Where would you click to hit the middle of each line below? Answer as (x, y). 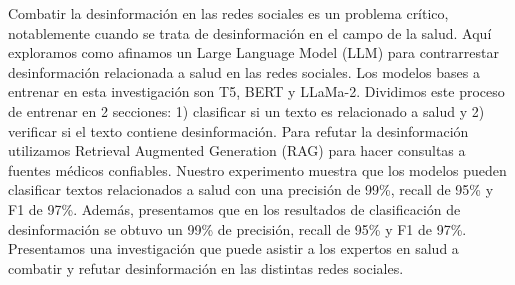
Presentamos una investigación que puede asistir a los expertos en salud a (233, 248)
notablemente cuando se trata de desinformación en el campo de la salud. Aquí (250, 32)
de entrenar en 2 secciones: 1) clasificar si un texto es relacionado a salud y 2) (246, 110)
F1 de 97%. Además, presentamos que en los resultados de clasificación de (234, 208)
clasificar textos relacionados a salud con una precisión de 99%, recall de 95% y (251, 189)
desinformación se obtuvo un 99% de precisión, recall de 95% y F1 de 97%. (237, 228)
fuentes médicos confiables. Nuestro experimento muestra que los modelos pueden (257, 169)
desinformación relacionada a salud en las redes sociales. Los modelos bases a (244, 71)
